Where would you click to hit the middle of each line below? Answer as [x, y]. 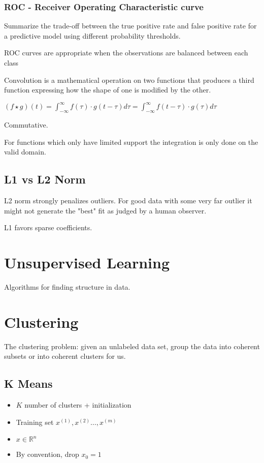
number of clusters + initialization [78, 405]
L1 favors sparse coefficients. [48, 227]
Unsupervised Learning [87, 263]
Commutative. [26, 125]
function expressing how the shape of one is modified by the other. [108, 90]
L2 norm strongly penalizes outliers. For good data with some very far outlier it [128, 200]
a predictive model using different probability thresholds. [92, 35]
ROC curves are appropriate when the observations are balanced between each [126, 53]
